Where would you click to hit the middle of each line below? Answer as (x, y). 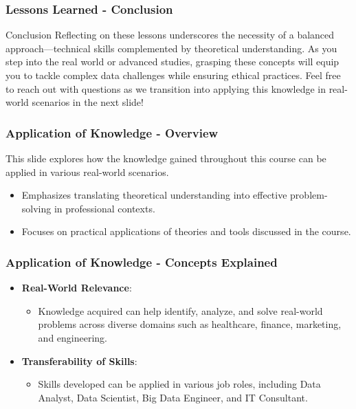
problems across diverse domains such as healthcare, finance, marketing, (190, 324)
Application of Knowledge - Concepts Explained (142, 262)
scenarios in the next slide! (88, 102)
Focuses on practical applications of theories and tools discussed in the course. (186, 231)
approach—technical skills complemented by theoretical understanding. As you (171, 48)
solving (36, 208)
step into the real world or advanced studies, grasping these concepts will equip (173, 62)
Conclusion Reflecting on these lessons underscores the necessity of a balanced (170, 35)
